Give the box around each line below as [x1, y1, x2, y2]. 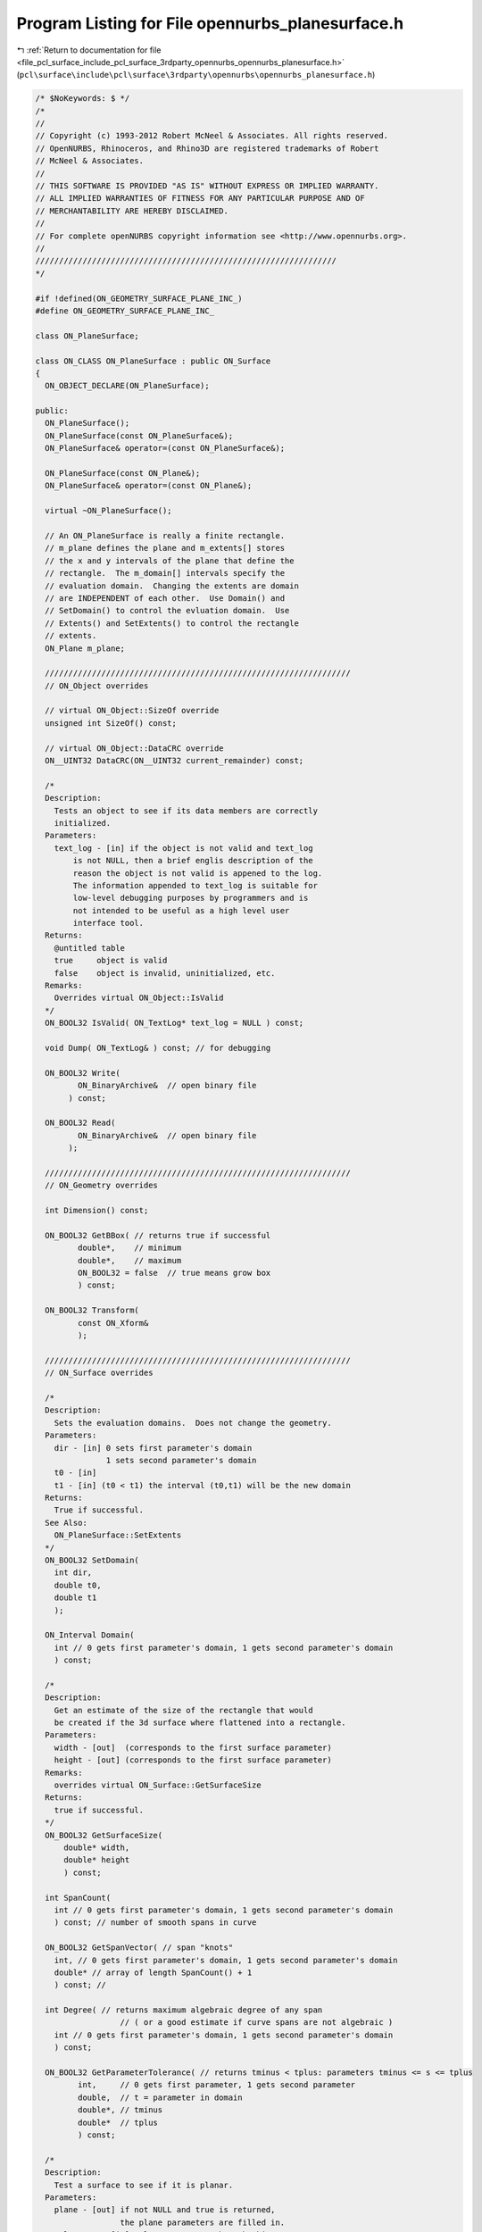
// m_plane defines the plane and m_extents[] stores [45, 543, 286, 554]
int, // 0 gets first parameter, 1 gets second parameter [77, 2080, 356, 2090]
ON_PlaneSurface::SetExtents [54, 1530, 182, 1540]
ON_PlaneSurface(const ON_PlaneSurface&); [45, 430, 234, 441]
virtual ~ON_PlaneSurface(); [45, 505, 173, 516]
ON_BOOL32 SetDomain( [45, 1555, 140, 1566]
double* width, [63, 1843, 130, 1853]
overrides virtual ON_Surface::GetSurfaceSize [54, 1780, 262, 1790]
